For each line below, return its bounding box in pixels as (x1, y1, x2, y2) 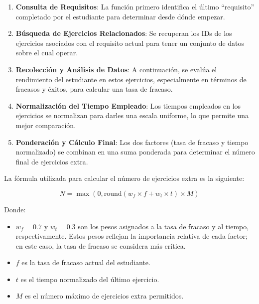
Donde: (4, 204, 26, 214)
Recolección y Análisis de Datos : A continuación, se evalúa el (15, 64, 217, 74)
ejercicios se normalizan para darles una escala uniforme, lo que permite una (15, 110, 249, 121)
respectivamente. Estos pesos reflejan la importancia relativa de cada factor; (15, 231, 248, 241)
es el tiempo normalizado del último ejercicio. (20, 274, 159, 284)
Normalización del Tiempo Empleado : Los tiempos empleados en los (15, 100, 241, 111)
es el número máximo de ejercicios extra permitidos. (25, 291, 184, 301)
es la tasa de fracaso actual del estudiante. (21, 257, 150, 268)
